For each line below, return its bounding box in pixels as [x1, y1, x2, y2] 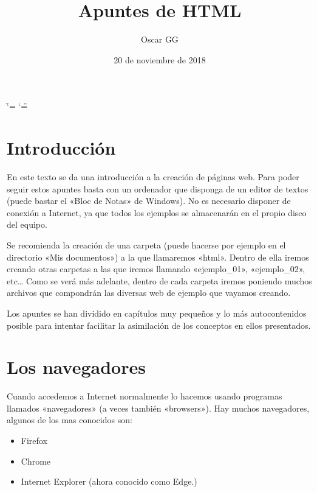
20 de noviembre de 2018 [114, 53, 206, 66]
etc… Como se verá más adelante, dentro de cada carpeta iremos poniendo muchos [7, 274, 312, 287]
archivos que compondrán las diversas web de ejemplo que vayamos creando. [7, 286, 291, 299]
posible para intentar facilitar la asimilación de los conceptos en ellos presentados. [7, 318, 311, 331]
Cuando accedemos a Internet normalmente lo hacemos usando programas [7, 390, 282, 402]
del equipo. [7, 218, 47, 231]
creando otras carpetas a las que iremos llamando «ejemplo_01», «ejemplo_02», [7, 262, 305, 275]
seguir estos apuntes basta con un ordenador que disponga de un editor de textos [7, 182, 308, 195]
